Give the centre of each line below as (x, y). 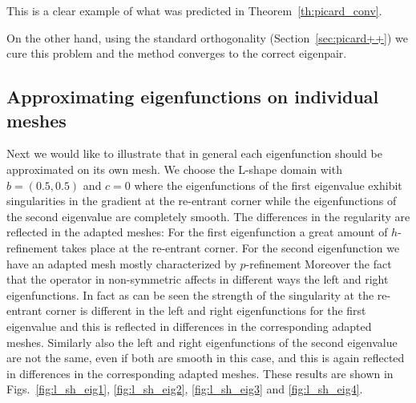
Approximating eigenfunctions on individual (193, 97)
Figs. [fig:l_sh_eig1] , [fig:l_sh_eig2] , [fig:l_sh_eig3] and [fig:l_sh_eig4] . (185, 389)
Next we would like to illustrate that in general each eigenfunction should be (194, 153)
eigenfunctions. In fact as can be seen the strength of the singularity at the (190, 294)
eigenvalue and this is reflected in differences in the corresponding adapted (189, 326)
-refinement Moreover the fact (319, 263)
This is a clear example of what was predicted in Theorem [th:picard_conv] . (194, 10)
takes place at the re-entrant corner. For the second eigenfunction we (230, 247)
